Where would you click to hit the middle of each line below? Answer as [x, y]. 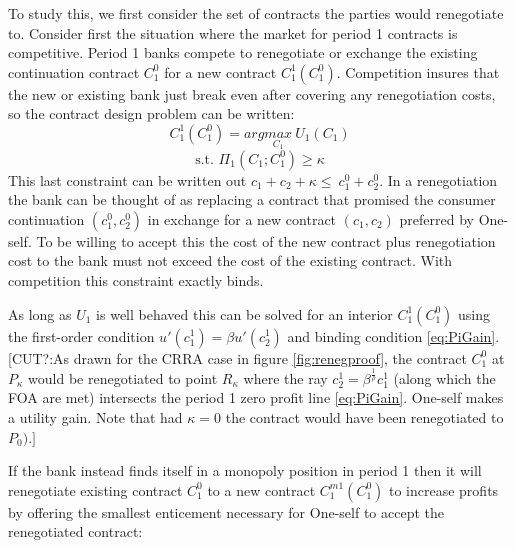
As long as [40, 313]
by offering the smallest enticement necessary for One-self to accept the [226, 511]
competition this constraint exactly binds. [136, 279]
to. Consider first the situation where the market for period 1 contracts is [233, 32]
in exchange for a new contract [242, 218]
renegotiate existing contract [95, 489]
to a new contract [261, 489]
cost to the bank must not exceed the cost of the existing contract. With [230, 260]
